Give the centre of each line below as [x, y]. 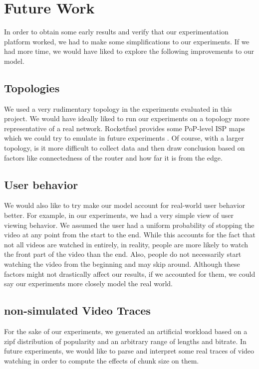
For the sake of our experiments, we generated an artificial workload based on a [126, 331]
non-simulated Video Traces [77, 310]
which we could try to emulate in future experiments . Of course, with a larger [124, 138]
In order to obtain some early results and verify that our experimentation [116, 32]
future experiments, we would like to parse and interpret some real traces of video [129, 351]
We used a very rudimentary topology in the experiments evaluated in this [118, 108]
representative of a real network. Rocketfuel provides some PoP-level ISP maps [125, 128]
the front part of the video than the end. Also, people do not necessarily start [123, 254]
